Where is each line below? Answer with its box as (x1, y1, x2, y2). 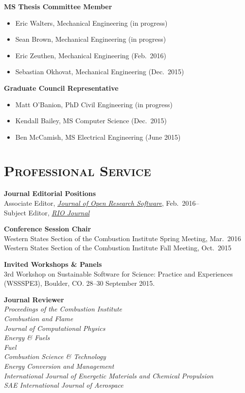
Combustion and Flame (4, 313, 73, 323)
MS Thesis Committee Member (4, 1, 112, 11)
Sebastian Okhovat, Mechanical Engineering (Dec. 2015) (15, 66, 184, 77)
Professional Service (4, 160, 151, 180)
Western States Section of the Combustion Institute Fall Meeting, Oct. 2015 (4, 243, 231, 253)
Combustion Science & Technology (4, 351, 106, 361)
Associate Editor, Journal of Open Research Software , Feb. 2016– (4, 198, 199, 208)
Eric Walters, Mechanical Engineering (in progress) (15, 17, 168, 28)
